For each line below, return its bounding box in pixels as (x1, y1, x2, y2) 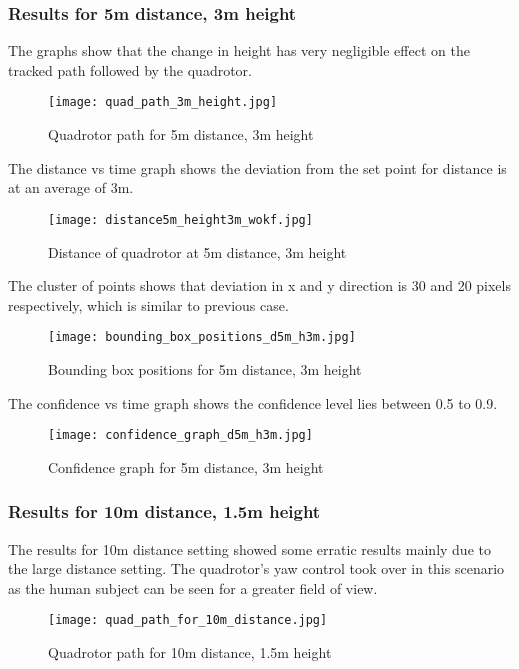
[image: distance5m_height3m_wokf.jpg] (48, 212, 313, 227)
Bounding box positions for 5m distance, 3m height (48, 358, 362, 379)
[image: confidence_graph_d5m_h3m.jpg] (48, 428, 313, 443)
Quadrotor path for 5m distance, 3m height (48, 124, 314, 145)
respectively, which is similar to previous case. (8, 294, 289, 315)
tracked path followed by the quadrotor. (8, 59, 252, 80)
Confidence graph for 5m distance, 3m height (48, 456, 324, 477)
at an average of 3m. (8, 177, 134, 198)
